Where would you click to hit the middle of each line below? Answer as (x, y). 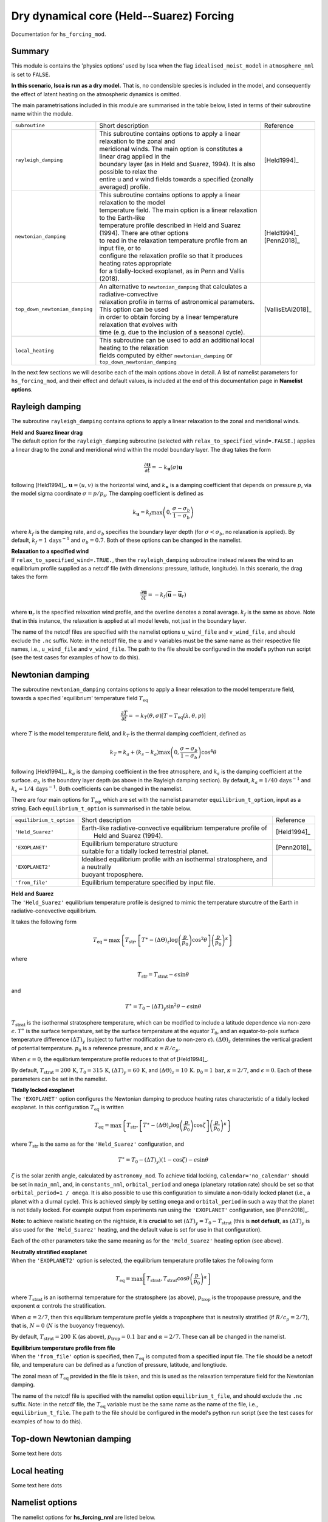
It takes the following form (44, 922)
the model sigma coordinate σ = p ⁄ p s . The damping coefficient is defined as (107, 494)
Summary (30, 51)
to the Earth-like (122, 217)
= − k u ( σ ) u (167, 468)
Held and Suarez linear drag (47, 432)
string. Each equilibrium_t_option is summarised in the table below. (101, 808)
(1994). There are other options (144, 233)
